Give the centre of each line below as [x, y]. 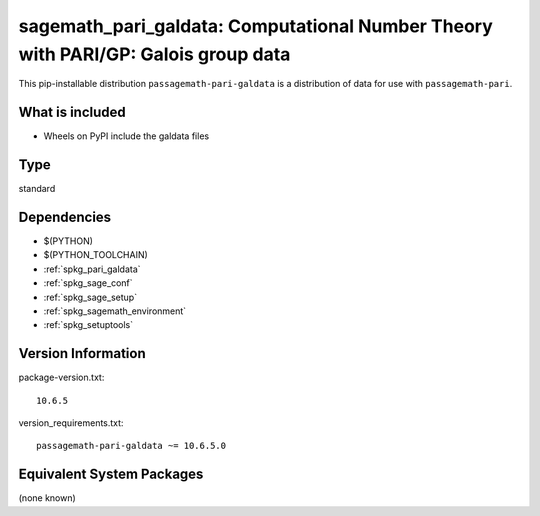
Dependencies [65, 216]
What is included [72, 112]
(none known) [47, 498]
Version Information [82, 353]
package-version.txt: [61, 377]
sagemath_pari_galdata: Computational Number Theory [256, 26]
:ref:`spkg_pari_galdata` [92, 269]
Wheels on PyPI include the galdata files [126, 136]
